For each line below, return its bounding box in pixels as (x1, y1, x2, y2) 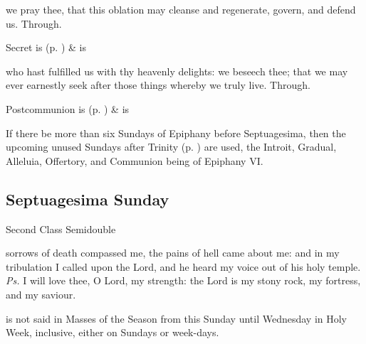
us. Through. (6, 16, 62, 31)
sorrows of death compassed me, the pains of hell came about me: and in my (6, 245, 340, 260)
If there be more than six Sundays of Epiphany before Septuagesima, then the (6, 125, 346, 140)
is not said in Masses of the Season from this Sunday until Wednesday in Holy (6, 311, 347, 326)
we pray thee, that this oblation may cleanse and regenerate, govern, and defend (6, 2, 356, 16)
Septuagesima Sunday (6, 188, 169, 210)
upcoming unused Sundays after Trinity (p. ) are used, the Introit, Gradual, (6, 139, 337, 154)
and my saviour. (6, 286, 76, 301)
